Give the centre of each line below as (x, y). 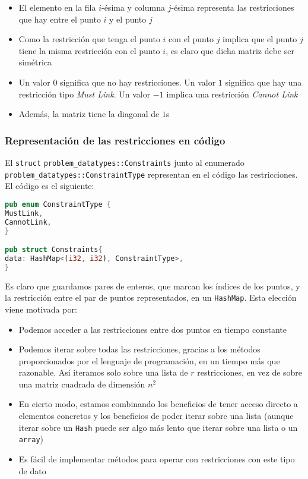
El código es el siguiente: (50, 186)
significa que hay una (263, 82)
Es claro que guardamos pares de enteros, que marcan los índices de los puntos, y (153, 286)
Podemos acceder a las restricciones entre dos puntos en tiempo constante (153, 329)
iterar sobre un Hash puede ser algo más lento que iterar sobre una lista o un (158, 427)
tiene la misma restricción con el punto (89, 50)
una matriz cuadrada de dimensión (82, 384)
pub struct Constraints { (54, 250)
